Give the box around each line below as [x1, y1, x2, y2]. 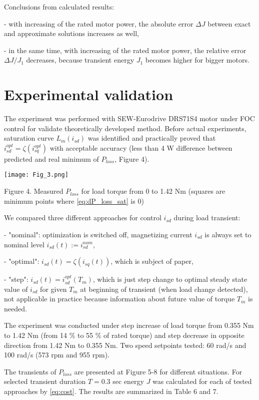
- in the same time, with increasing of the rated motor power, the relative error [4, 45, 246, 55]
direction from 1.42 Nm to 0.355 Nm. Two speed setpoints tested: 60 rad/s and [4, 339, 246, 350]
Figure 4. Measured [4, 186, 63, 196]
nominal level [4, 239, 44, 249]
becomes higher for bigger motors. [145, 55, 249, 65]
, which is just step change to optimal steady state [92, 274, 247, 284]
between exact [207, 18, 251, 29]
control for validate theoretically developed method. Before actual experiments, [4, 123, 246, 133]
